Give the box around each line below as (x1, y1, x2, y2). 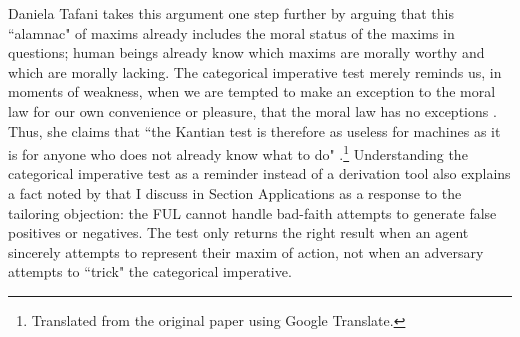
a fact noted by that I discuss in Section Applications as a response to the (8, 183, 462, 203)
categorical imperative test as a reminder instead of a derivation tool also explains (8, 163, 511, 184)
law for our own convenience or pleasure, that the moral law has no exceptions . (8, 100, 497, 121)
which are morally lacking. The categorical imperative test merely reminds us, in (8, 61, 502, 82)
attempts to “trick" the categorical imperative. (8, 261, 292, 282)
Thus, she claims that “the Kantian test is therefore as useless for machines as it (8, 120, 501, 141)
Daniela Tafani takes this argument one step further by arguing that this (8, 3, 454, 23)
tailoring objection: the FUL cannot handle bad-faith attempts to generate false (8, 202, 497, 223)
